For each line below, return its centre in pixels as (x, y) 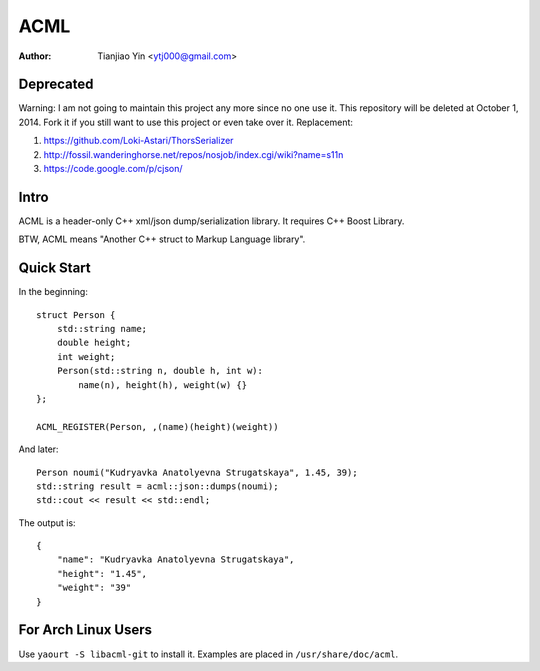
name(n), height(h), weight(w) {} (163, 384)
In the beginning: (53, 292)
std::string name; (102, 328)
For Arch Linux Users (85, 630)
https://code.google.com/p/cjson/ (113, 169)
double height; (94, 343)
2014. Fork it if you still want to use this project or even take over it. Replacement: (186, 122)
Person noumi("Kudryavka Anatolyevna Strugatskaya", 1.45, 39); (197, 472)
